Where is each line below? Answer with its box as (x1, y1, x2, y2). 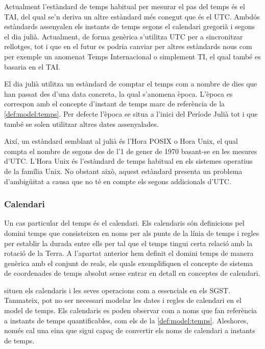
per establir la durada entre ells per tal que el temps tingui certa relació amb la (4, 237, 253, 248)
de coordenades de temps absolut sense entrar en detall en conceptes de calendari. (4, 268, 260, 278)
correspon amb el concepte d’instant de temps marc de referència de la (4, 98, 225, 109)
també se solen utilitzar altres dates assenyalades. (4, 118, 159, 129)
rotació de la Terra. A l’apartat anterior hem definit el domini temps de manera (4, 248, 254, 258)
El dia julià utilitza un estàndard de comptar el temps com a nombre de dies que (4, 78, 257, 89)
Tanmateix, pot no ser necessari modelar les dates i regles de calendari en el (4, 295, 242, 306)
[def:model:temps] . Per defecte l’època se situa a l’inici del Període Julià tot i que (4, 108, 258, 119)
